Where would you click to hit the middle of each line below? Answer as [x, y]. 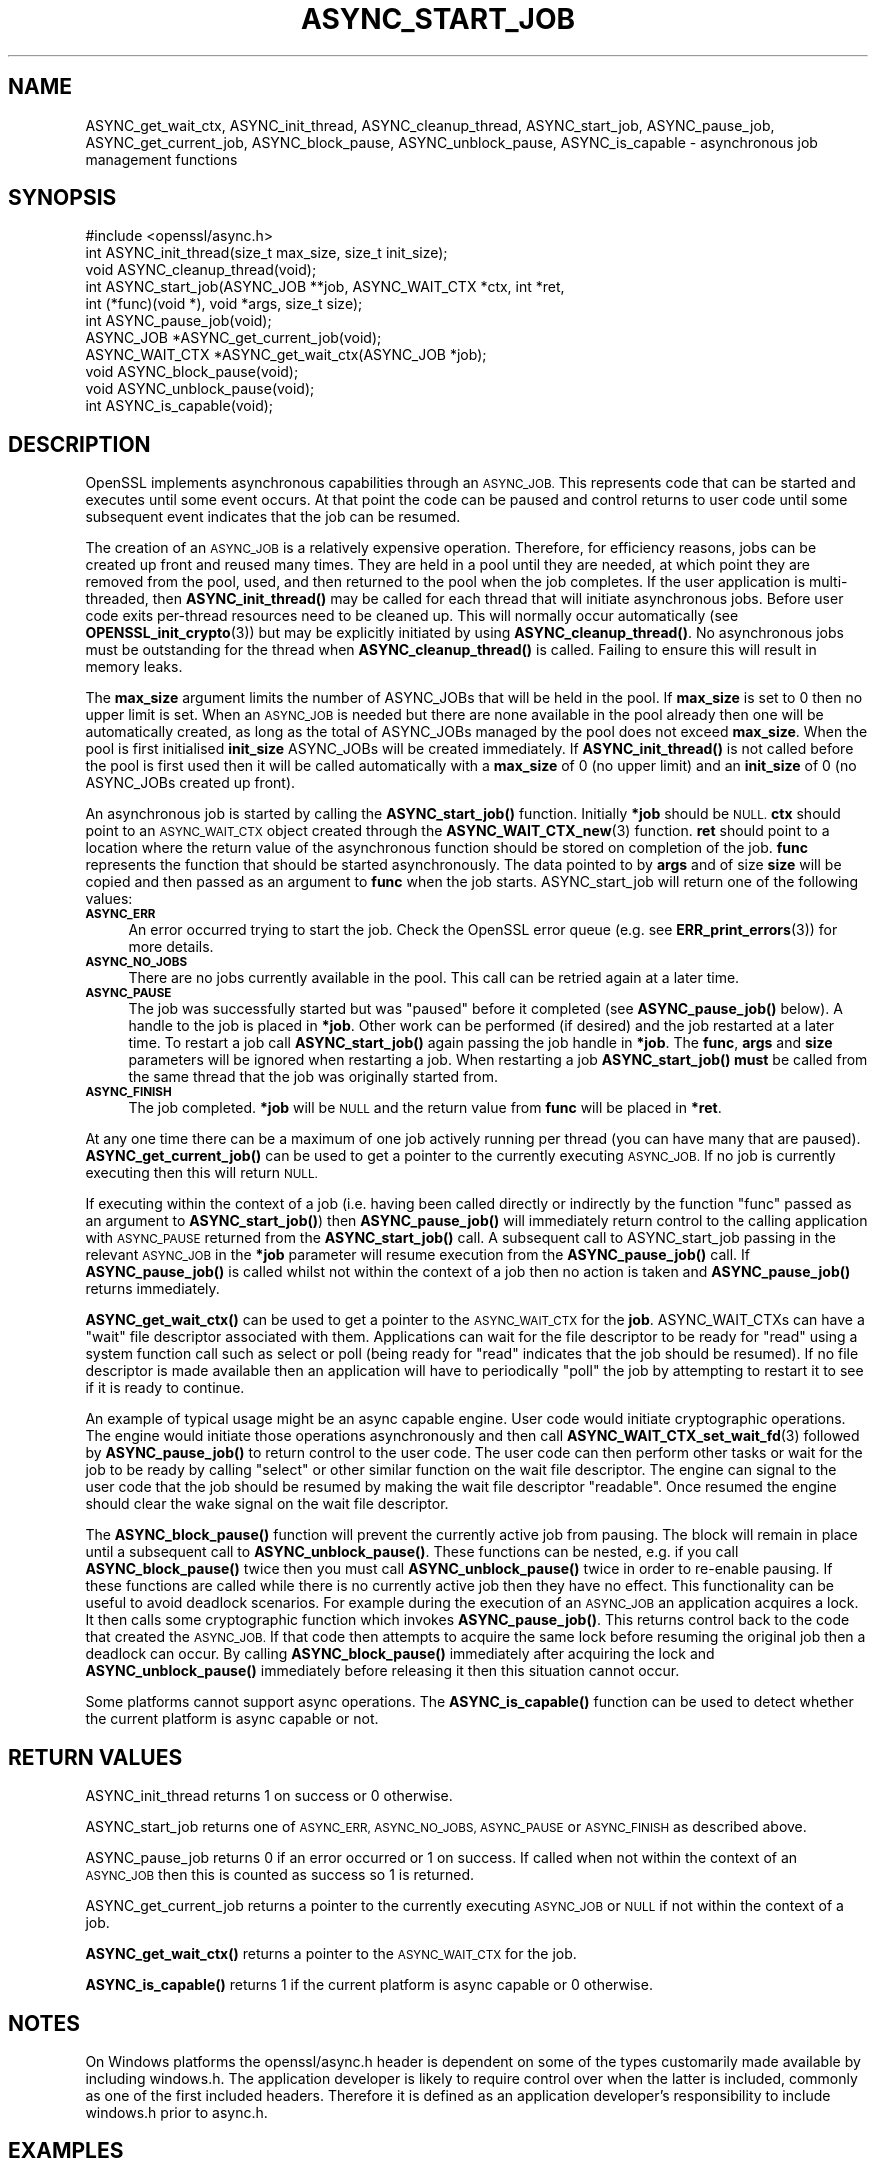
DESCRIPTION [79, 444]
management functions [161, 159]
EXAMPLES [66, 2151]
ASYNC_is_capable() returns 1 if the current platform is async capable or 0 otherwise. [369, 1985]
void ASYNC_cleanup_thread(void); [201, 270]
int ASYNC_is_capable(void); [179, 406]
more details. [171, 947]
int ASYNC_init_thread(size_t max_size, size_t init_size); [266, 253]
